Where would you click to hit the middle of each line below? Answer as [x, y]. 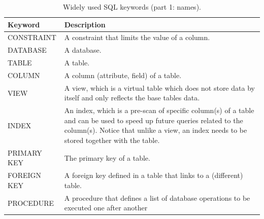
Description [85, 24]
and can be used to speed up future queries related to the [154, 120]
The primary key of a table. [107, 157]
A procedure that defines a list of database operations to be [157, 197]
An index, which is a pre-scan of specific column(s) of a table [159, 110]
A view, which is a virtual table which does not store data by [159, 87]
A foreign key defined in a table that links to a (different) [154, 175]
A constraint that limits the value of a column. [137, 37]
